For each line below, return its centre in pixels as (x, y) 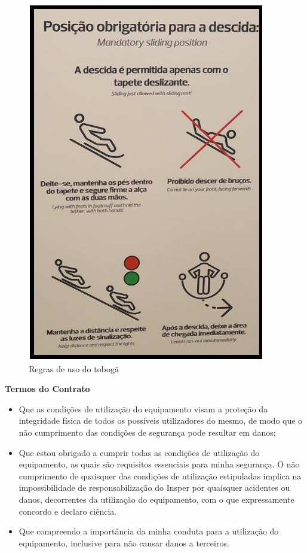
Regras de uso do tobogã (74, 368)
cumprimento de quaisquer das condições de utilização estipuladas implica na (160, 475)
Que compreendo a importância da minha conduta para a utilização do (149, 531)
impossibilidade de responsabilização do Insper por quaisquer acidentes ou (154, 487)
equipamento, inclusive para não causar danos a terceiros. (124, 543)
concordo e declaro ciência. (68, 511)
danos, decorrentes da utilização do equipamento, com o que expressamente (156, 499)
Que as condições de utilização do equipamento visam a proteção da (143, 408)
